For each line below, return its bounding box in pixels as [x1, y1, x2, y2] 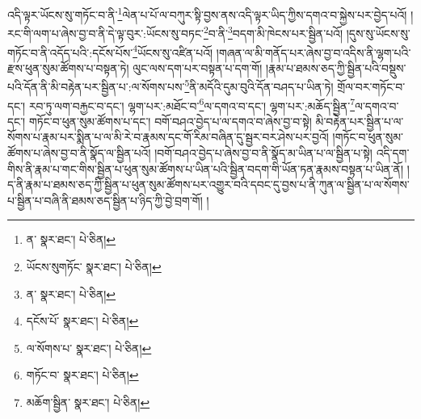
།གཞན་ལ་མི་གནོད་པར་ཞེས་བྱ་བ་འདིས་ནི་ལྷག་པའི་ [216, 44, 411, 61]
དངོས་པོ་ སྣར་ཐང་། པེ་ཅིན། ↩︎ [26, 312, 139, 329]
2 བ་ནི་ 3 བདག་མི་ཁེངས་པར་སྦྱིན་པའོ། [203, 23, 343, 41]
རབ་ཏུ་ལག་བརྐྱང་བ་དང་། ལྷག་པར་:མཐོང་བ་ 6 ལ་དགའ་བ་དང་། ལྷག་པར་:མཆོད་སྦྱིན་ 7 [28, 94, 356, 114]
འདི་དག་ [376, 145, 410, 161]
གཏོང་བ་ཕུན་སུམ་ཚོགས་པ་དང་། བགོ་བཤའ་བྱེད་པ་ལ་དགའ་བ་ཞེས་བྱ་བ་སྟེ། [28, 112, 312, 129]
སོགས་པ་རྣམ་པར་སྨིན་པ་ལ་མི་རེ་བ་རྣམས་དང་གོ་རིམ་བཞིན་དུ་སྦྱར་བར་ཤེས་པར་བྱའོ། [7, 128, 329, 145]
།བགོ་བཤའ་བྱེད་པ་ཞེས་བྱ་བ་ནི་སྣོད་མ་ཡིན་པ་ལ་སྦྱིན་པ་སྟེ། [154, 145, 373, 161]
